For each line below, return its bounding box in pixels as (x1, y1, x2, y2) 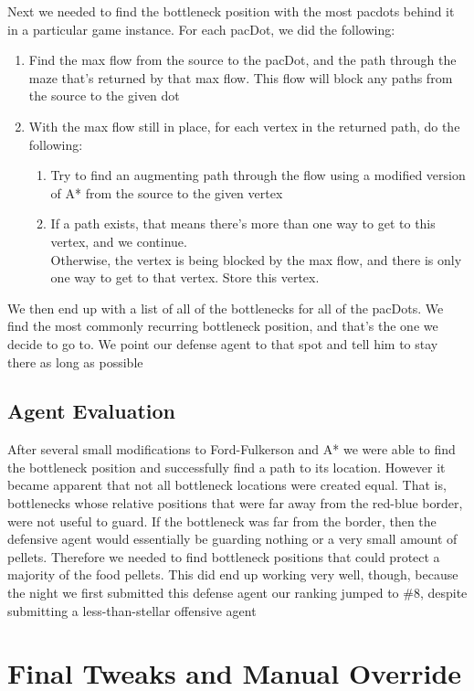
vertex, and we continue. (50, 231, 187, 250)
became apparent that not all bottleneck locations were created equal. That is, (7, 475, 447, 494)
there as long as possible (7, 352, 143, 371)
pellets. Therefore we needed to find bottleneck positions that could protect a (7, 547, 440, 566)
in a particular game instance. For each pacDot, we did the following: (7, 19, 395, 38)
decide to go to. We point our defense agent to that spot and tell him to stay (7, 334, 438, 353)
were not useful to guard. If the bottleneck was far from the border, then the (7, 511, 437, 530)
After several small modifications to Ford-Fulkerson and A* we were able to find (7, 440, 456, 459)
